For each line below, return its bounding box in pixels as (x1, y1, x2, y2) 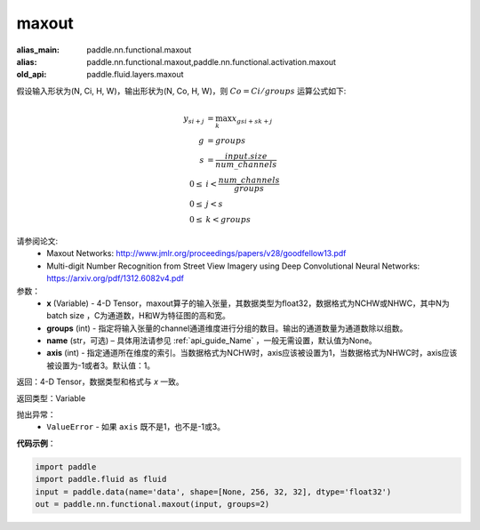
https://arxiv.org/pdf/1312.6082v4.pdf (46, 273, 184, 284)
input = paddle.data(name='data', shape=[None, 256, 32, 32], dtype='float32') (35, 486, 392, 497)
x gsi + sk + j (231, 114, 273, 125)
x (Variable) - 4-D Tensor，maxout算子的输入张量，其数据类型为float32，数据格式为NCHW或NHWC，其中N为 (46, 298, 450, 309)
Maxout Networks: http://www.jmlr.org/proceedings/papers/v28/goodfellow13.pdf (46, 248, 347, 259)
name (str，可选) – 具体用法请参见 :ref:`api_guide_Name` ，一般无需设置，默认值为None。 (46, 335, 377, 346)
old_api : (16, 69, 47, 80)
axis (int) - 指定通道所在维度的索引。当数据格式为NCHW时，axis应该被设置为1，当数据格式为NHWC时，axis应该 (46, 348, 458, 358)
